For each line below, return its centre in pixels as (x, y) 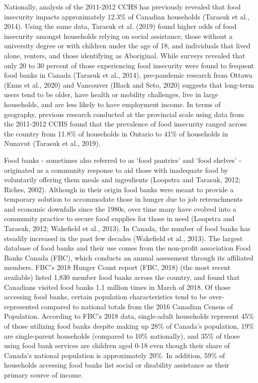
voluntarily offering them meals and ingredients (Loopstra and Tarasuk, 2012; (122, 180)
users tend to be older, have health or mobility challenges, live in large (111, 94)
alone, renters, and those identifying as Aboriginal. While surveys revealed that (125, 55)
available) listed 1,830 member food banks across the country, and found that (122, 277)
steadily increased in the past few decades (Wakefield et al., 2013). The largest (124, 238)
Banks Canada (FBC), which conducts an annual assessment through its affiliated (129, 257)
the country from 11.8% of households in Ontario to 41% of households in (116, 133)
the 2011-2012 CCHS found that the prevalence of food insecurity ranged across (126, 124)
